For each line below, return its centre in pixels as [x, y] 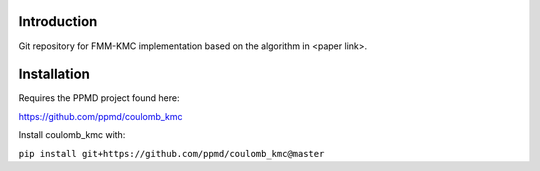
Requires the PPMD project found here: [99, 98]
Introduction [58, 21]
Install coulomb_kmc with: [72, 135]
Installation [54, 74]
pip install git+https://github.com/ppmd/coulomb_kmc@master [171, 153]
